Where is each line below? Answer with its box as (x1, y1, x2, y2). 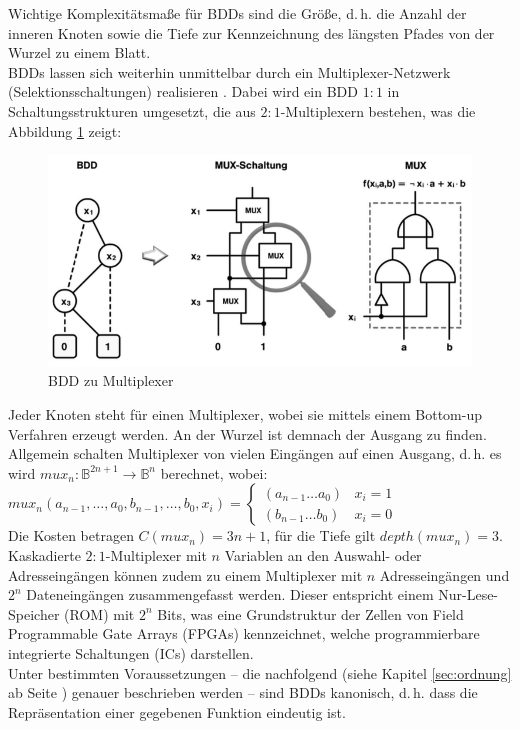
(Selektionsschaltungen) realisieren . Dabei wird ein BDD (8, 81, 358, 102)
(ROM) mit (64, 603, 135, 624)
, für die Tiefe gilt (266, 525, 376, 546)
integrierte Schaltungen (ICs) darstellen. (8, 642, 254, 663)
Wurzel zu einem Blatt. (8, 42, 151, 63)
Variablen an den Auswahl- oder (224, 545, 422, 566)
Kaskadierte (8, 545, 81, 566)
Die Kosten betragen (8, 525, 134, 546)
